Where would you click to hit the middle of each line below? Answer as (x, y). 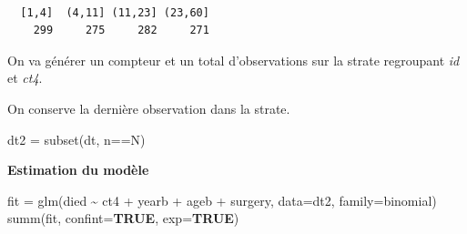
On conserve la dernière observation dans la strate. (149, 108)
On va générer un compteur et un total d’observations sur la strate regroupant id (233, 60)
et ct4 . (25, 78)
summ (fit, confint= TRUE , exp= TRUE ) (123, 218)
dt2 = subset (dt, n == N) (76, 139)
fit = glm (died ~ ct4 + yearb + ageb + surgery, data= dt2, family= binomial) (222, 200)
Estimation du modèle (78, 170)
